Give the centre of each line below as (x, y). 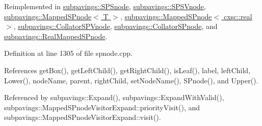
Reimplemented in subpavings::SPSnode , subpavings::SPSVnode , (105, 6)
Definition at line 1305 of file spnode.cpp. (68, 53)
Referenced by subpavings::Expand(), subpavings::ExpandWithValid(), (114, 97)
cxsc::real (238, 16)
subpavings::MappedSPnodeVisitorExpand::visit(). (83, 117)
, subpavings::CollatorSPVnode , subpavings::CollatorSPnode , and (115, 26)
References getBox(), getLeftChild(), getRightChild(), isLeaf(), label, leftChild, (127, 70)
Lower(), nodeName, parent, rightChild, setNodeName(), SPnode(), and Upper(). (131, 80)
